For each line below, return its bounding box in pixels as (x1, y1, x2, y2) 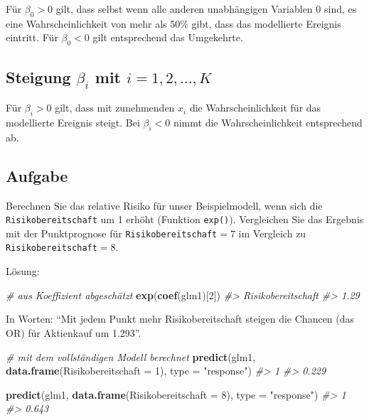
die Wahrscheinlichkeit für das (189, 100, 321, 115)
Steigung (6, 65, 71, 87)
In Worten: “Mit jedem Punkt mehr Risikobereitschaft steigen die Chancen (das (6, 311, 355, 326)
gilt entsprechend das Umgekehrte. (92, 30, 243, 45)
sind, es (323, 1, 357, 16)
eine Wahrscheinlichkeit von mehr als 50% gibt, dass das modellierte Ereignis (6, 16, 341, 31)
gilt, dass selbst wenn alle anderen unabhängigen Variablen (55, 1, 313, 16)
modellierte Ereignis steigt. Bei (6, 114, 140, 129)
